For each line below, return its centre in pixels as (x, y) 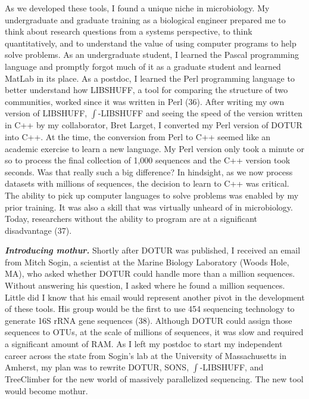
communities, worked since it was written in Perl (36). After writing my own (145, 101)
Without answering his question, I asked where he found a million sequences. (145, 285)
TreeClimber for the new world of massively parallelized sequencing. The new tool (154, 379)
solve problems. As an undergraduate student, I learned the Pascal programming (152, 55)
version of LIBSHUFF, (46, 113)
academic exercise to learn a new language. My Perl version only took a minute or (154, 148)
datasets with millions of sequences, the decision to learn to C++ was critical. (147, 183)
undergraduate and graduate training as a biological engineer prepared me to (145, 19)
